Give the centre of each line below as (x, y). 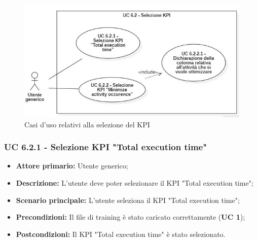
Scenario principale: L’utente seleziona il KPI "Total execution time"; (128, 200)
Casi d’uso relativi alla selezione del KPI (87, 124)
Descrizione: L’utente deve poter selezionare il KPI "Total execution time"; (135, 182)
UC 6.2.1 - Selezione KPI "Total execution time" (106, 147)
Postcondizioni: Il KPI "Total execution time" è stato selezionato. (121, 234)
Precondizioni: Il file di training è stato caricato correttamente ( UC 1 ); (131, 217)
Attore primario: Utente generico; (72, 166)
